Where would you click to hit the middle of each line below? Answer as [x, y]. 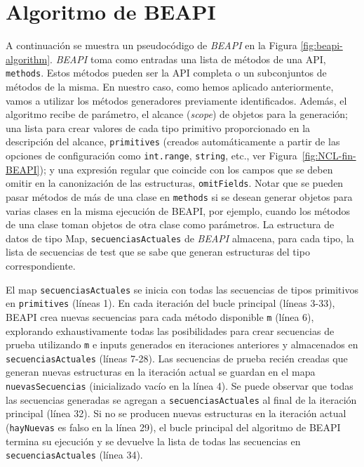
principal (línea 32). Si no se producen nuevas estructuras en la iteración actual [176, 413]
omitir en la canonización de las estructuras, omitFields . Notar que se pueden [175, 183]
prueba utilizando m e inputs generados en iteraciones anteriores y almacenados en [182, 344]
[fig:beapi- [322, 45]
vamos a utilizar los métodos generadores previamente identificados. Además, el [176, 100]
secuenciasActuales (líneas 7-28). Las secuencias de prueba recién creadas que [177, 358]
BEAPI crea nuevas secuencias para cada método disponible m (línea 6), [160, 316]
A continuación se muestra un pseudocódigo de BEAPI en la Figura [151, 45]
